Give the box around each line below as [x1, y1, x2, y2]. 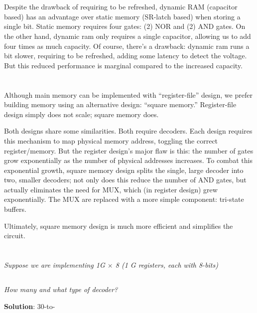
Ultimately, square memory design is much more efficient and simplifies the [4, 220, 233, 231]
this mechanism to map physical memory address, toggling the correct [4, 135, 218, 146]
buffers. [4, 204, 26, 214]
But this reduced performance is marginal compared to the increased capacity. [4, 60, 243, 70]
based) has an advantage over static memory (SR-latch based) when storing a [4, 11, 241, 21]
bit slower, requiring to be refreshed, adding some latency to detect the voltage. [4, 50, 247, 61]
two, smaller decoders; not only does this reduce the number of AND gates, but [4, 174, 247, 185]
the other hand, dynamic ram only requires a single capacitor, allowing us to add [4, 30, 251, 41]
